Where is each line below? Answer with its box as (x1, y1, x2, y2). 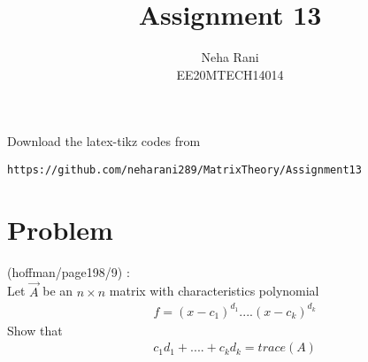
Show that (7, 320, 63, 339)
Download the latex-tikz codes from (7, 132, 201, 150)
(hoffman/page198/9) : (7, 262, 130, 281)
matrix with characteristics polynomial (109, 281, 319, 300)
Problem (7, 211, 113, 247)
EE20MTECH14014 (176, 65, 284, 83)
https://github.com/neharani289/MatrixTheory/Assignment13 (7, 163, 362, 176)
